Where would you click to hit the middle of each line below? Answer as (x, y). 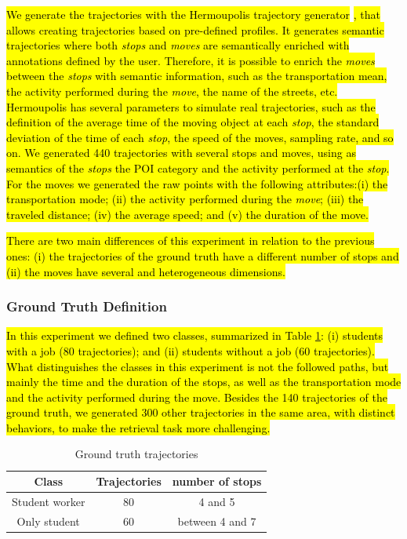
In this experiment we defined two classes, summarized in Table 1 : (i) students (195, 335)
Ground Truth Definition (87, 306)
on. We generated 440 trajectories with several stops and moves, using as (181, 153)
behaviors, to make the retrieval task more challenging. (138, 427)
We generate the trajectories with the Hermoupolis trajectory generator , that (193, 14)
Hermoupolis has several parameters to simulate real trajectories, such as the (191, 106)
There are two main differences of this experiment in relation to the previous (191, 240)
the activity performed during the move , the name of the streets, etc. (172, 91)
